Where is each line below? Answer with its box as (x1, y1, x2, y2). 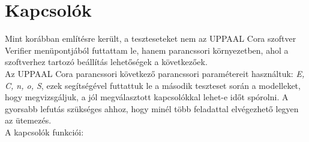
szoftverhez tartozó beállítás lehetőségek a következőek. (5, 55, 208, 68)
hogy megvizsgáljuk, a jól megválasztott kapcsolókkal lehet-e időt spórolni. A (5, 91, 289, 103)
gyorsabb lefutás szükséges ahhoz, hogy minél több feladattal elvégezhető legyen (5, 102, 299, 115)
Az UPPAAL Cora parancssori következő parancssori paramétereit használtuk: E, (5, 67, 305, 79)
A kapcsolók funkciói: (5, 125, 84, 138)
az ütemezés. (5, 114, 52, 126)
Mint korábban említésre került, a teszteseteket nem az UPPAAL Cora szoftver (5, 32, 296, 45)
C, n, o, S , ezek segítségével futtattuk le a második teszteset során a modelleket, (5, 79, 301, 91)
